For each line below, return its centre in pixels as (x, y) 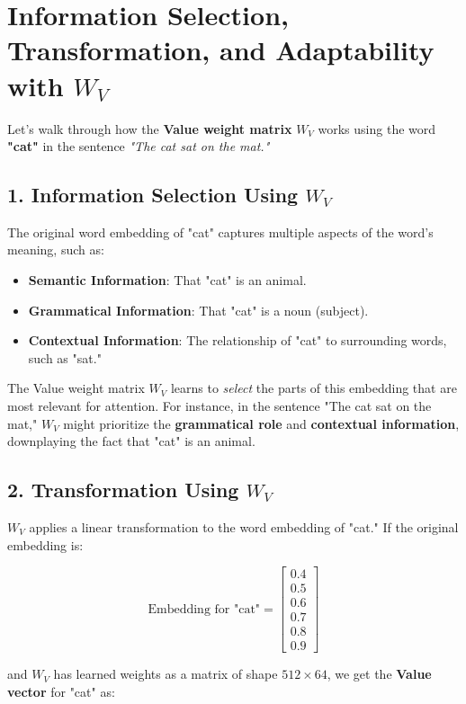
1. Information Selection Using (153, 195)
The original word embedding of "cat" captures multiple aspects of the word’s (220, 232)
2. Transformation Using (123, 490)
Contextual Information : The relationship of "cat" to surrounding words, (237, 340)
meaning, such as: (56, 250)
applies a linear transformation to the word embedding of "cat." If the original (244, 527)
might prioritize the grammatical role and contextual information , (261, 423)
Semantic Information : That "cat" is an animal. (167, 280)
